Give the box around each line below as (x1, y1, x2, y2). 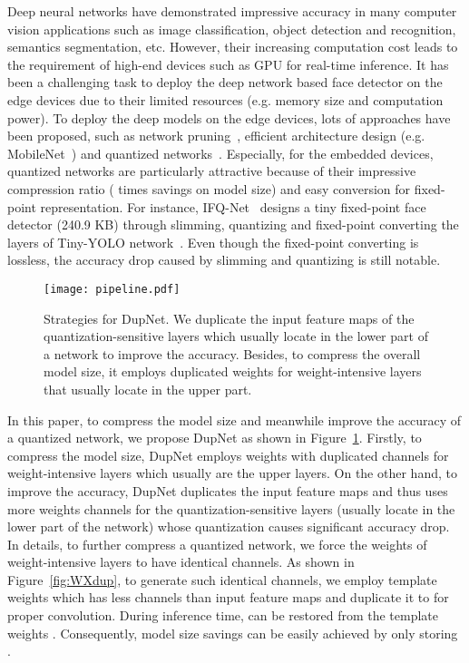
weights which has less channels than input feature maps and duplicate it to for (7, 588, 449, 607)
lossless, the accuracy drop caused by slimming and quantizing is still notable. (7, 250, 441, 269)
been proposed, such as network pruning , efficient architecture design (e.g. (7, 126, 425, 145)
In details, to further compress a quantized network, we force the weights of (7, 534, 427, 553)
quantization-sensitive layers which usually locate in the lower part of (44, 327, 428, 346)
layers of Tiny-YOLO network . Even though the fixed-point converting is (7, 232, 419, 251)
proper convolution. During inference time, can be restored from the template (7, 606, 439, 625)
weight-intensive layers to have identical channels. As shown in (7, 552, 355, 571)
